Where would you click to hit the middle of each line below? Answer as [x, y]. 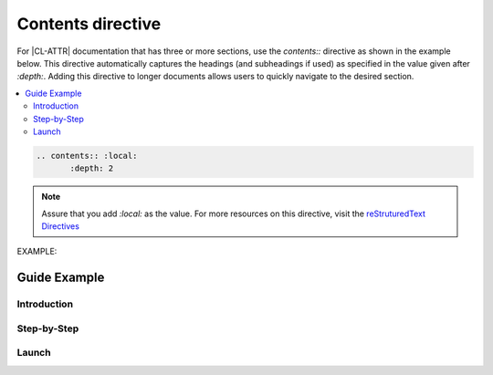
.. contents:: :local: [87, 156]
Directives [60, 226]
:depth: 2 [92, 168]
